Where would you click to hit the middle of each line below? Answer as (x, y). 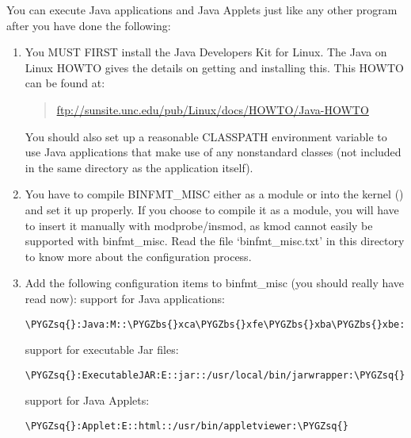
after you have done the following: (89, 25)
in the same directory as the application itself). (139, 167)
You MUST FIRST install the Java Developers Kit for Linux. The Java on (206, 52)
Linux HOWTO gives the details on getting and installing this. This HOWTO (214, 67)
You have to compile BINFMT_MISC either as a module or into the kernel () (214, 194)
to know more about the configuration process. (138, 256)
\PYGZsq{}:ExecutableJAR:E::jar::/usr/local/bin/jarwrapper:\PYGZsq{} (215, 375)
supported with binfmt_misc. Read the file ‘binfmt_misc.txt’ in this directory (215, 241)
